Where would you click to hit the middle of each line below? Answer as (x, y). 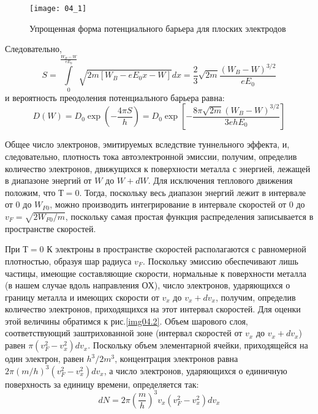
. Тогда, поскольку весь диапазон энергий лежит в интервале (193, 192)
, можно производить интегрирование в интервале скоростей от (168, 204)
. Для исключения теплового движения (220, 180)
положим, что (30, 192)
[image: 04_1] (58, 9)
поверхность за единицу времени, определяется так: (102, 384)
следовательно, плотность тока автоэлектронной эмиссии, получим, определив (151, 156)
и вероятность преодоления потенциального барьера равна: (115, 97)
